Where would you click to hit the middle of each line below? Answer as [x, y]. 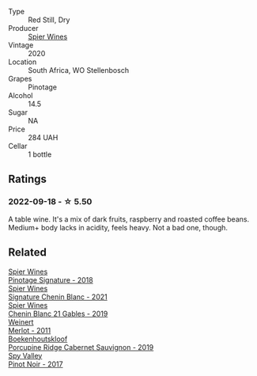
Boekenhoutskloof [38, 339]
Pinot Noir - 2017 [36, 364]
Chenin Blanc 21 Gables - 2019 [58, 313]
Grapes [20, 79]
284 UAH [43, 137]
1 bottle [40, 154]
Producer [23, 28]
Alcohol [21, 95]
